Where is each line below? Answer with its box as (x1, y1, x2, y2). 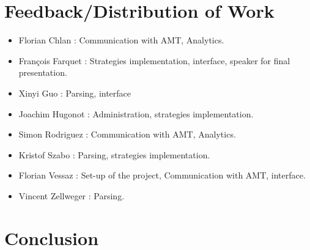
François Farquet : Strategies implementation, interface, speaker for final (18, 54, 290, 67)
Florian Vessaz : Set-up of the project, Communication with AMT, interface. (18, 169, 306, 182)
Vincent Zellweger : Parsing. (18, 189, 125, 202)
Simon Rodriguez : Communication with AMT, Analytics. (18, 128, 236, 141)
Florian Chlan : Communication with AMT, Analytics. (18, 34, 224, 46)
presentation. (18, 66, 67, 79)
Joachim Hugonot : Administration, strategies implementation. (18, 107, 254, 120)
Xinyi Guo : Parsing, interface (18, 86, 131, 99)
